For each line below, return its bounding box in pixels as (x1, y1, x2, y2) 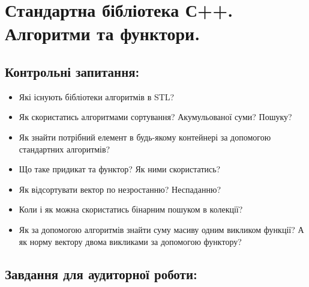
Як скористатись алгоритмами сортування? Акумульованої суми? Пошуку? (19, 110, 292, 123)
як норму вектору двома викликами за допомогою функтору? (19, 235, 242, 247)
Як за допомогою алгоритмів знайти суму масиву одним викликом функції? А (19, 223, 304, 235)
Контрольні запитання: (5, 62, 140, 80)
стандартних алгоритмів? (19, 142, 110, 155)
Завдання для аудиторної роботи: (5, 264, 197, 283)
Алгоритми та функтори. (5, 21, 200, 46)
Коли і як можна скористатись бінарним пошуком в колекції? (19, 203, 243, 216)
